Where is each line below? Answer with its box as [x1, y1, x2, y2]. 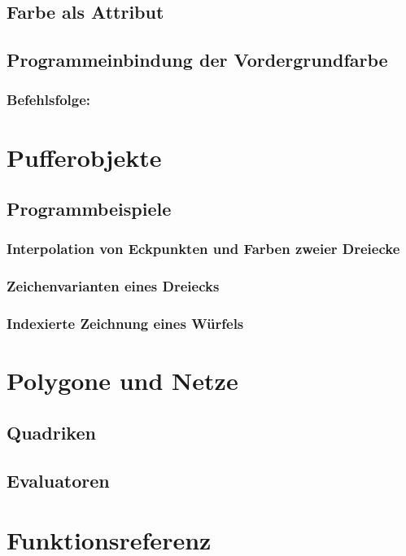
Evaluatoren [7, 467, 110, 493]
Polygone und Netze [7, 364, 238, 397]
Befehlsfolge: [7, 90, 91, 110]
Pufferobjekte [7, 140, 162, 173]
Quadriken [7, 419, 96, 444]
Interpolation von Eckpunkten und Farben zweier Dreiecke [7, 239, 400, 259]
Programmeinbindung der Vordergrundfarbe [7, 47, 388, 72]
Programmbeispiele [7, 196, 172, 221]
